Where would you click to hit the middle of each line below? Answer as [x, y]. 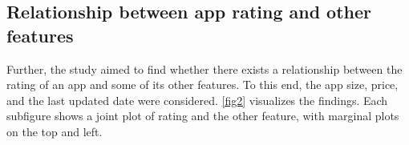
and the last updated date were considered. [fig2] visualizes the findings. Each [197, 100]
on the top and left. [55, 131]
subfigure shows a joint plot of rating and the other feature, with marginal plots [203, 116]
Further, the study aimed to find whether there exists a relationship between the [204, 68]
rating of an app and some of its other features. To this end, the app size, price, [202, 85]
